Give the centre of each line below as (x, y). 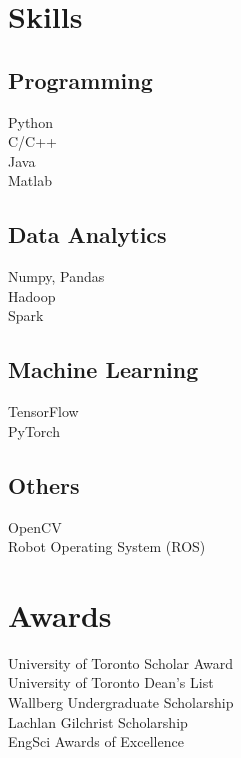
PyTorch (34, 430)
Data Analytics (87, 234)
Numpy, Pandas (56, 276)
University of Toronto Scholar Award (121, 662)
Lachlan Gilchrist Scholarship (98, 721)
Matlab (30, 180)
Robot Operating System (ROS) (107, 546)
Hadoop (32, 295)
